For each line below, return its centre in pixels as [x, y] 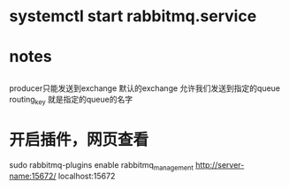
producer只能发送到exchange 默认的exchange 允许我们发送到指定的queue [145, 88]
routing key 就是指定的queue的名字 [71, 100]
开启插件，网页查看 [79, 140]
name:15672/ [33, 176]
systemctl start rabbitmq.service [133, 16]
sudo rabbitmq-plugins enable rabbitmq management [102, 166]
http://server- [220, 164]
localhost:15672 [87, 176]
